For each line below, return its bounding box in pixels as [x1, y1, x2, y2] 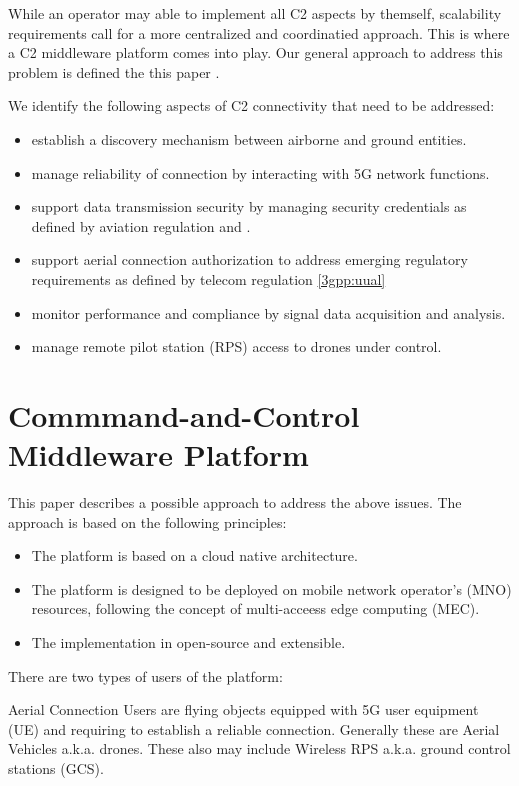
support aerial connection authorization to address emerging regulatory [31, 249, 468, 270]
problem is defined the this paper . [8, 61, 220, 82]
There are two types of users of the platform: [8, 665, 283, 686]
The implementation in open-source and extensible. [31, 632, 346, 652]
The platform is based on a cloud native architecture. [31, 545, 358, 566]
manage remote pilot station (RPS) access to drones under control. [31, 336, 442, 357]
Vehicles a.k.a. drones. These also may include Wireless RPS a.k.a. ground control [8, 738, 511, 759]
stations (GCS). [8, 757, 104, 778]
